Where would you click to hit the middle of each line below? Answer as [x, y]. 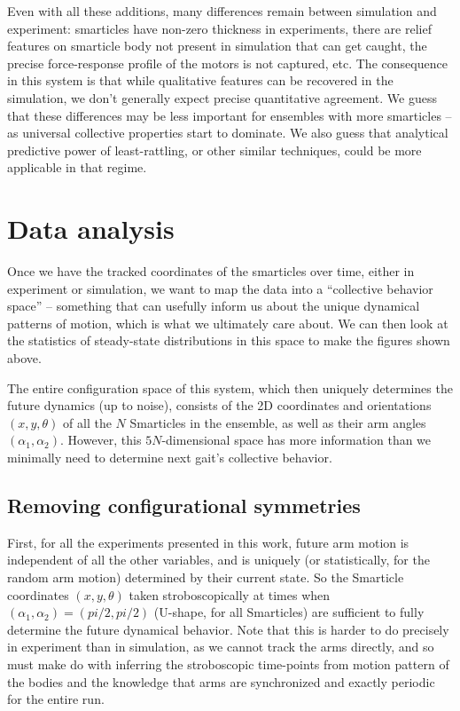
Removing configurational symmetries [184, 505]
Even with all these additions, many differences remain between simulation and [222, 11]
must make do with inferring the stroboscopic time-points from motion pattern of [228, 664]
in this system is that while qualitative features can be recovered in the [200, 80]
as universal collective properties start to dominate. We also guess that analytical [228, 133]
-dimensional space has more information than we [296, 440]
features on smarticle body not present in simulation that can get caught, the [217, 46]
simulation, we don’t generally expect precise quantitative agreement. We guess [222, 97]
